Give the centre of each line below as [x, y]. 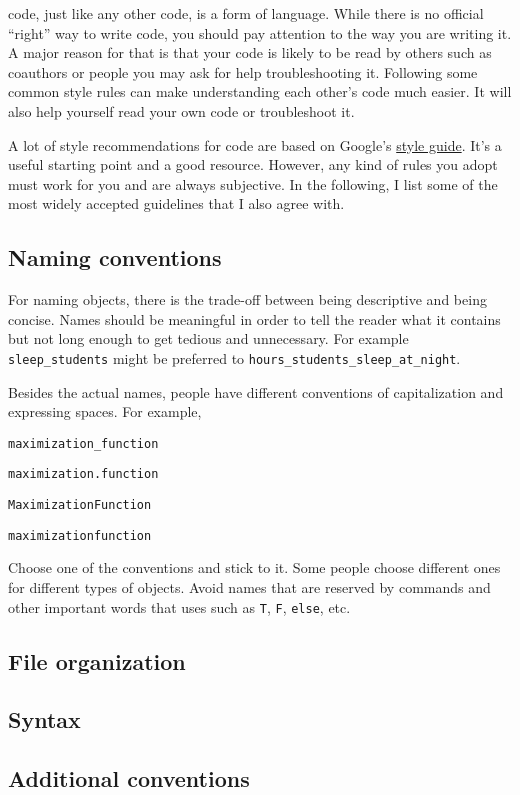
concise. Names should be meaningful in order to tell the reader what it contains [254, 318]
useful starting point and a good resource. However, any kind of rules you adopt [253, 164]
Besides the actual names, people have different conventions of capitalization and [256, 391]
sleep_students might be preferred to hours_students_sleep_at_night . [234, 357]
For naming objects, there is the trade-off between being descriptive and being [247, 299]
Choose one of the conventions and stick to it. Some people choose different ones [254, 567]
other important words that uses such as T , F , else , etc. [179, 606]
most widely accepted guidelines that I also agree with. [176, 203]
